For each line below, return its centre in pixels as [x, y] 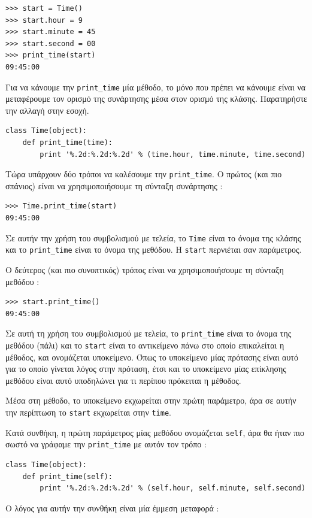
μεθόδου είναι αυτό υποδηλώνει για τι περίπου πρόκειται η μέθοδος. [123, 380]
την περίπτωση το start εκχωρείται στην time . [88, 412]
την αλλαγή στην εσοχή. [47, 110]
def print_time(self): [67, 476]
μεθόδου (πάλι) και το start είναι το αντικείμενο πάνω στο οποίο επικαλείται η [145, 345]
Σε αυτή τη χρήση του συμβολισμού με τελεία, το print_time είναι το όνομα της [149, 333]
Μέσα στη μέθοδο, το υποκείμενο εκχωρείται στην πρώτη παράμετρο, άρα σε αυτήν [151, 400]
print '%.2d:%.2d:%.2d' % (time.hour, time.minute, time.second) [173, 154]
